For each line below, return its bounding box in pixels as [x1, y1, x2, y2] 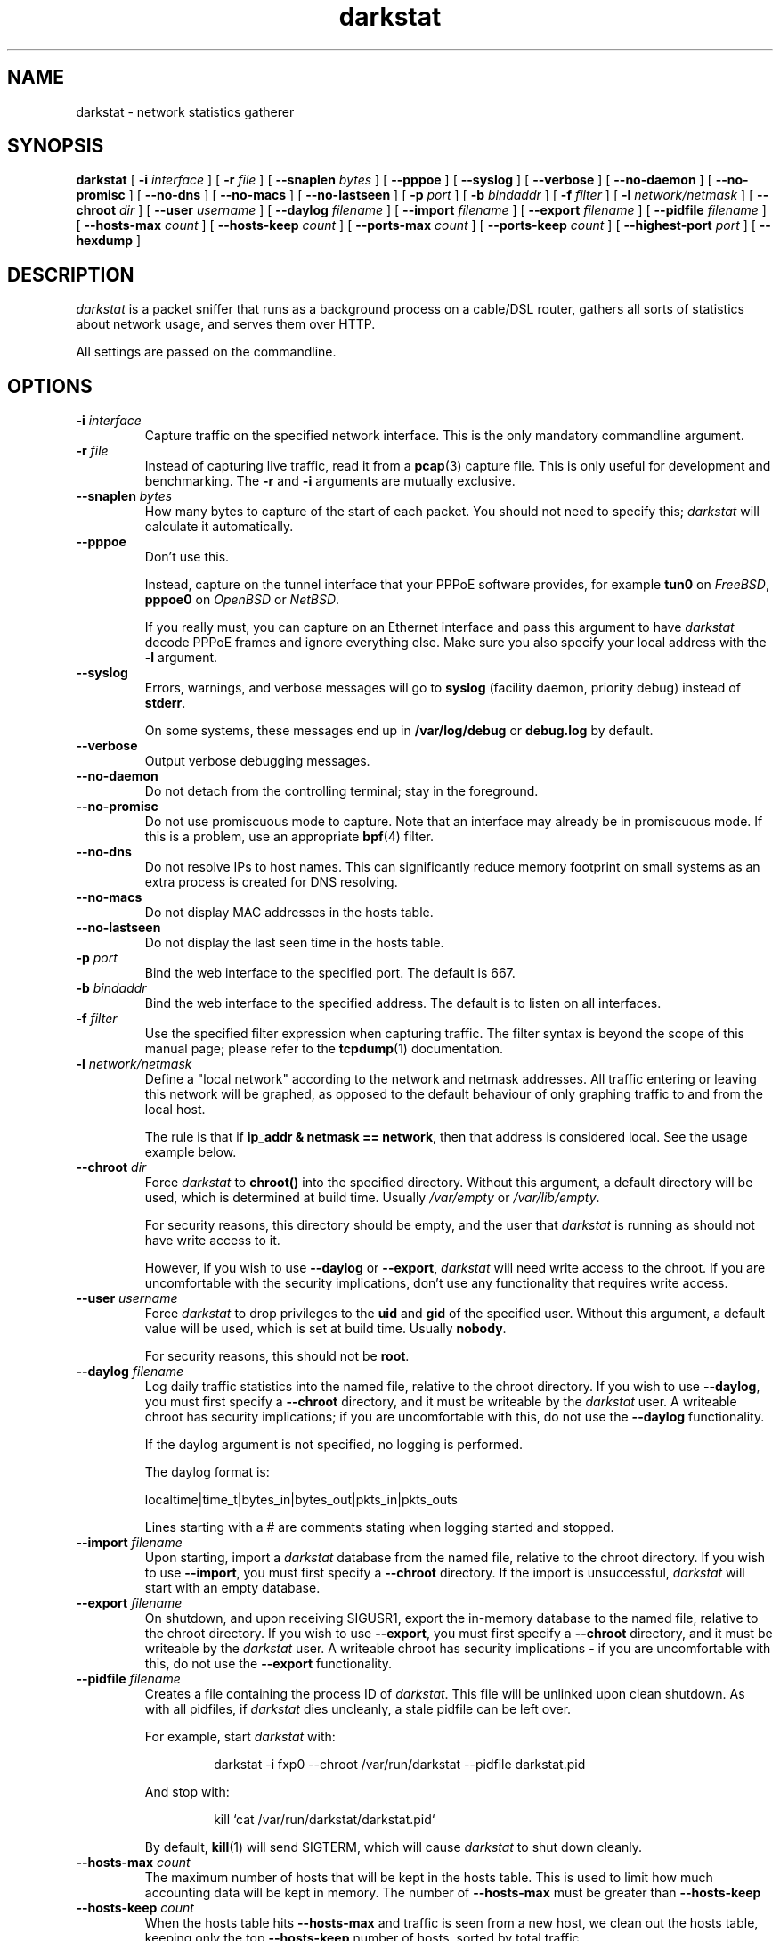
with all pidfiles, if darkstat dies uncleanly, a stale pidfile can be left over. [144, 1701, 572, 1717]
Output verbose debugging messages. [144, 753, 370, 769]
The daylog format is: [144, 1464, 270, 1480]
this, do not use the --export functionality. [144, 1656, 393, 1672]
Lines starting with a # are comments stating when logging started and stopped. [144, 1519, 614, 1536]
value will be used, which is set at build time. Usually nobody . [144, 1321, 507, 1337]
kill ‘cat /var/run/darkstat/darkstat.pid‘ [214, 1812, 435, 1828]
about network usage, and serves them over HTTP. [76, 316, 376, 332]
